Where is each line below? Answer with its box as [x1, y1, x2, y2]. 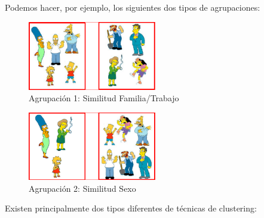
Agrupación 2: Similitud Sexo [29, 182, 136, 194]
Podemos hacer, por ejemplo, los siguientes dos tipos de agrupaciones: [5, 1, 260, 13]
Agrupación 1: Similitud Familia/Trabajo [29, 92, 179, 104]
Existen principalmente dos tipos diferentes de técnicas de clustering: [5, 202, 257, 214]
